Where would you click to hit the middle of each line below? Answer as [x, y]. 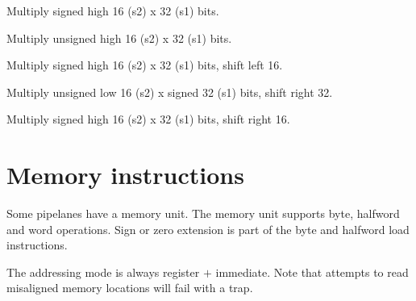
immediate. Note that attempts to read [312, 272]
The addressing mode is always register [103, 272]
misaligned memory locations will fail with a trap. [130, 288]
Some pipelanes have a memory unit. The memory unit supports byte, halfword [203, 213]
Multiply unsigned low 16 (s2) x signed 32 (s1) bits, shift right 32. [170, 92]
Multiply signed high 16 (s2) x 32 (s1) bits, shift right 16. [148, 119]
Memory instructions [125, 175]
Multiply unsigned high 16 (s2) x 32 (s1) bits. [119, 38]
